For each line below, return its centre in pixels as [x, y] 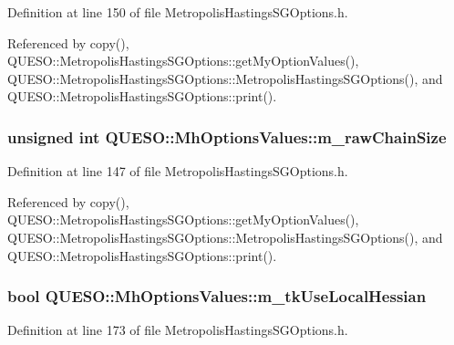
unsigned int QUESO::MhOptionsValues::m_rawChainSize [227, 136]
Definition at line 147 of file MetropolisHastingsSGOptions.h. [178, 171]
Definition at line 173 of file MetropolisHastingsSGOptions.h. [178, 330]
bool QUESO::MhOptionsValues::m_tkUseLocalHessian [217, 296]
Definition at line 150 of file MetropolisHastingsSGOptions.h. [178, 12]
